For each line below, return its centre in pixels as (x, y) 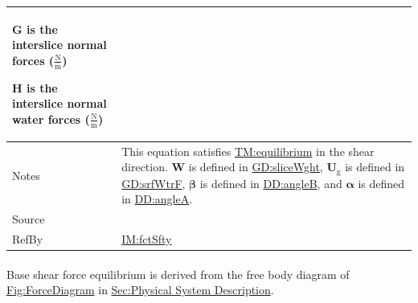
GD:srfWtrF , (154, 183)
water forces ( (51, 119)
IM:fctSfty (147, 239)
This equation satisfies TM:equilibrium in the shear (248, 151)
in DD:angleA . (157, 199)
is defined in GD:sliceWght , (256, 167)
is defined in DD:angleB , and (271, 183)
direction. (145, 167)
